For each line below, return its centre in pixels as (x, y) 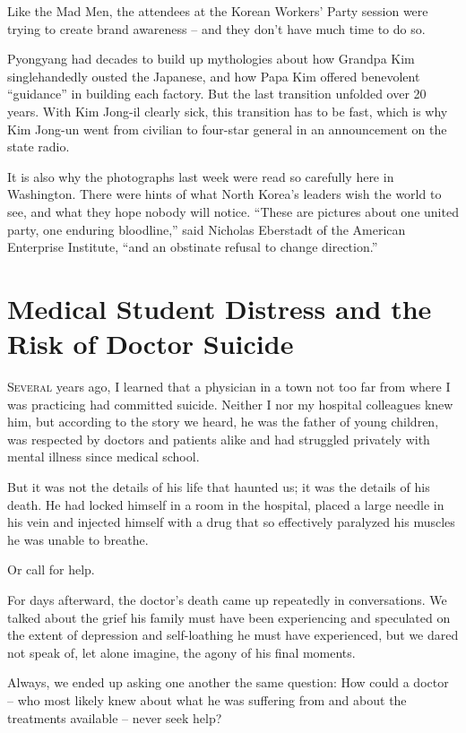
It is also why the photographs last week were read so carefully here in (201, 176)
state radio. (39, 147)
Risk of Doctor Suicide (151, 344)
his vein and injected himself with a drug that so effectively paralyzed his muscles (231, 522)
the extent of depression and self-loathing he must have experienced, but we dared (233, 635)
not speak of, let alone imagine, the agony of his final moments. (181, 652)
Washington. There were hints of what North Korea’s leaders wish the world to (224, 194)
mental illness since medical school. (104, 457)
